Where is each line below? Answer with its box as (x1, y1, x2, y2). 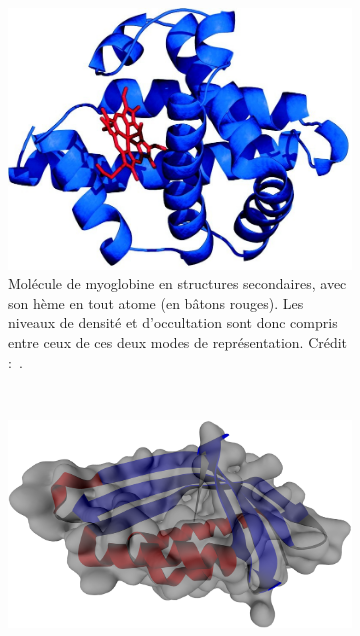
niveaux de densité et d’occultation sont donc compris (8, 312, 338, 333)
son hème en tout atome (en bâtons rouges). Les (8, 292, 304, 313)
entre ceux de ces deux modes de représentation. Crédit (8, 332, 348, 352)
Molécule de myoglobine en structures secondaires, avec (8, 273, 347, 294)
